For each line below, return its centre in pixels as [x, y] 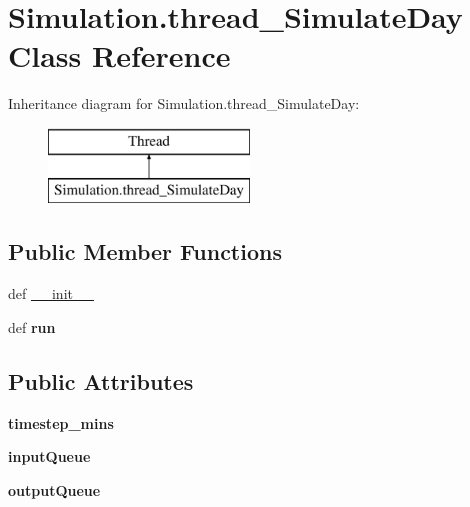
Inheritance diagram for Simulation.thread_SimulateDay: [184, 103]
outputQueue [54, 489]
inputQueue [49, 456]
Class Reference [119, 55]
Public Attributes [101, 380]
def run [32, 326]
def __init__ [51, 293]
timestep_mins [61, 422]
